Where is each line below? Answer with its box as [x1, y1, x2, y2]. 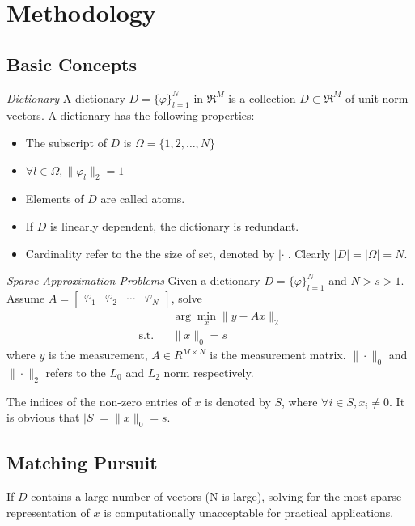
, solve [171, 289, 202, 306]
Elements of [25, 190, 84, 207]
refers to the [45, 363, 106, 380]
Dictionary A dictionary [6, 89, 125, 106]
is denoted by [205, 392, 271, 409]
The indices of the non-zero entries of [6, 392, 191, 409]
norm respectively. [163, 363, 254, 380]
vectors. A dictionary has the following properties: [6, 107, 255, 124]
